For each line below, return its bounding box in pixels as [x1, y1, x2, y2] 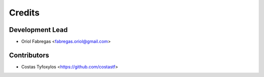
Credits [9, 7, 40, 18]
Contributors [9, 51, 49, 59]
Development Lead [9, 26, 68, 34]
